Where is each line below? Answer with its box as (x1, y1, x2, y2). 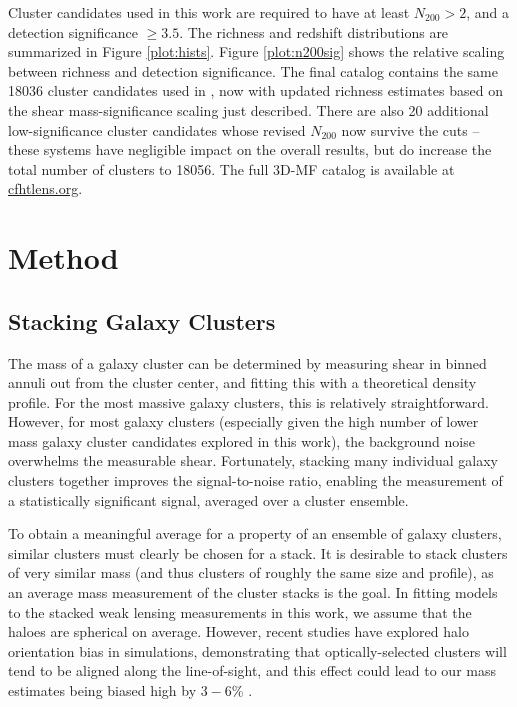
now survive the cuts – (341, 119, 480, 140)
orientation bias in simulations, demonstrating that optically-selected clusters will (8, 640, 507, 661)
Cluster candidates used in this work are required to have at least (8, 2, 410, 22)
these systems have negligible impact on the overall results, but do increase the (8, 139, 492, 160)
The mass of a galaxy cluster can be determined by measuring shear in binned (8, 352, 487, 373)
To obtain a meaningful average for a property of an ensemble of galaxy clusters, (8, 523, 502, 544)
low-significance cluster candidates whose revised (8, 119, 306, 140)
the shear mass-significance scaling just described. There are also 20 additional (8, 99, 489, 120)
